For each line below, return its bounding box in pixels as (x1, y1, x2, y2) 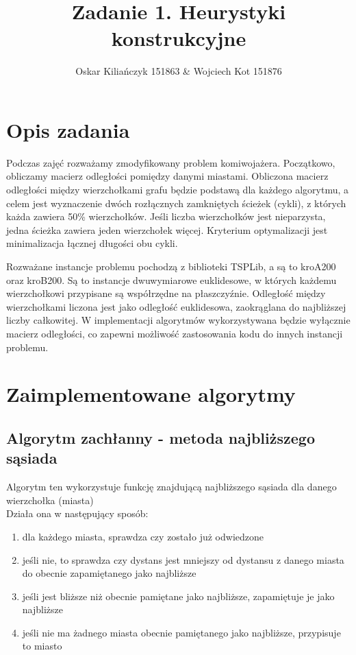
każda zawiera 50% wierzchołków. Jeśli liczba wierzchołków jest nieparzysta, (6, 209, 326, 224)
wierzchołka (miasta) (6, 492, 94, 507)
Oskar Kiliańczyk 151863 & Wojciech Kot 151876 (75, 64, 282, 78)
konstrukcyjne (111, 24, 246, 52)
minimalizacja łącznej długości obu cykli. (6, 236, 178, 250)
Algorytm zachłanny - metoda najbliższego (6, 427, 315, 448)
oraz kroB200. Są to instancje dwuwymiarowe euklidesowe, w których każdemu (6, 272, 337, 287)
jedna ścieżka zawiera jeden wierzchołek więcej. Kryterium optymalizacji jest (6, 222, 328, 237)
